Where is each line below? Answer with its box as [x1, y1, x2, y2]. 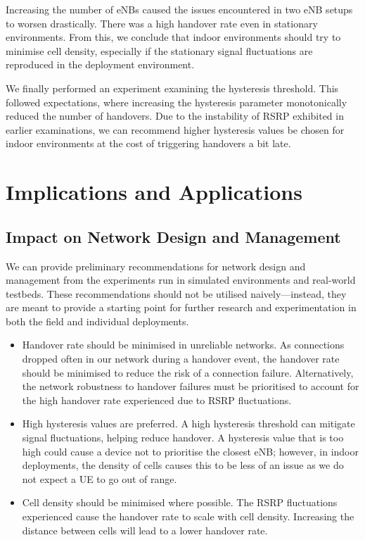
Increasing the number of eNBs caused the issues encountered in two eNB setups [6, 2, 353, 16]
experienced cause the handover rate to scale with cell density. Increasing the [22, 509, 354, 524]
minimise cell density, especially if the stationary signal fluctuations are [6, 43, 313, 58]
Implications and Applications [6, 177, 302, 206]
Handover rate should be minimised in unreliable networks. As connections [22, 337, 345, 352]
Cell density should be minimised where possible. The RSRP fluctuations [22, 495, 338, 510]
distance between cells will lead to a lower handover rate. [22, 522, 268, 537]
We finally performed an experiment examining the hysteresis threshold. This [6, 80, 339, 95]
